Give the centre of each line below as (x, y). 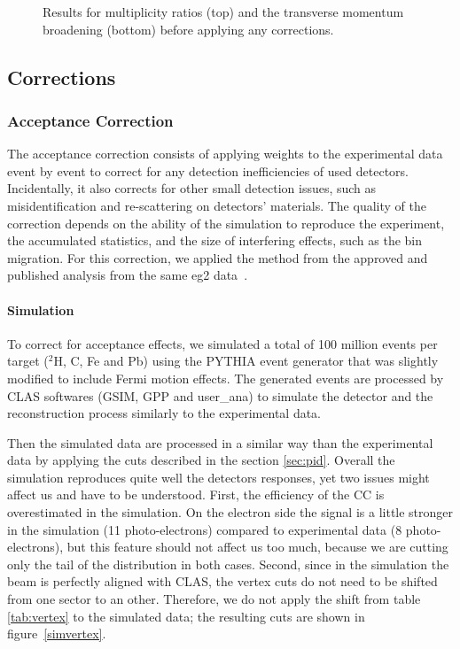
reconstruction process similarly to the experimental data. (164, 413)
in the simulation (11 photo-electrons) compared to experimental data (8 (205, 529)
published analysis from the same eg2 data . (128, 275)
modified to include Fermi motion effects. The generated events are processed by (226, 378)
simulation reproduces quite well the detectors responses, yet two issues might (218, 477)
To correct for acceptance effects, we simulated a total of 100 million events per (222, 343)
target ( (28, 361)
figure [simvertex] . (57, 634)
